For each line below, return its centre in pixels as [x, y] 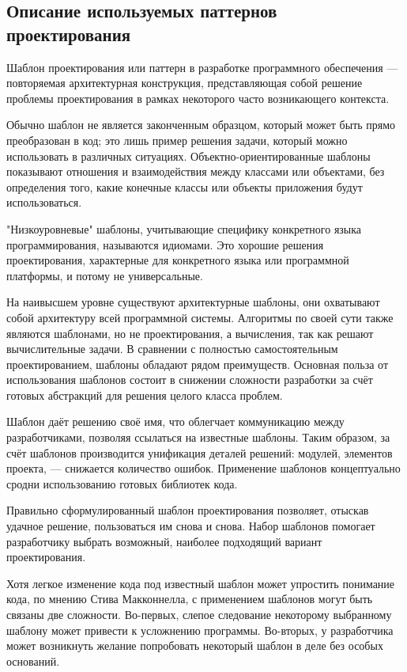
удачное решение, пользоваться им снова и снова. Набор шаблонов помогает [191, 526]
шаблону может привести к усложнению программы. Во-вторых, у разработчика [200, 630]
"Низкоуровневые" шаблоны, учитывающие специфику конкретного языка [184, 228]
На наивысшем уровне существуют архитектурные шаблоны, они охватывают [193, 302]
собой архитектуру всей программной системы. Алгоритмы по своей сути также [200, 317]
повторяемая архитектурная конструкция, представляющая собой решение [185, 83]
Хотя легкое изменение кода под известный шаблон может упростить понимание [201, 583]
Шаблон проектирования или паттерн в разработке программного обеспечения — [202, 67]
